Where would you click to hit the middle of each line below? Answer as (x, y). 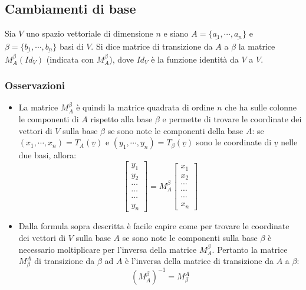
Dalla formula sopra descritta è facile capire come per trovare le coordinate (154, 226)
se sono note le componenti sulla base (190, 237)
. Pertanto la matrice (250, 249)
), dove (121, 59)
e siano (176, 33)
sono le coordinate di (234, 142)
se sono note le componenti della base (175, 130)
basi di (71, 46)
